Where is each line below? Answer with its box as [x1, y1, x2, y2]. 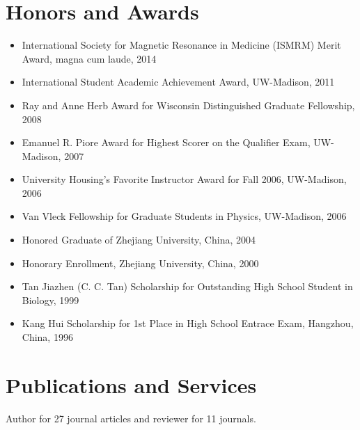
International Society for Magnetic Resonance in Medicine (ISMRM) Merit [22, 38, 341, 52]
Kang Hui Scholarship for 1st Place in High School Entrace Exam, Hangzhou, [22, 316, 354, 331]
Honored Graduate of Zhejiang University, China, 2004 [22, 232, 256, 247]
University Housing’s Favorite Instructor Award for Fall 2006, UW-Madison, [22, 172, 347, 186]
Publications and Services [6, 370, 257, 399]
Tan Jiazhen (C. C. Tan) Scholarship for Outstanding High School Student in [22, 279, 353, 294]
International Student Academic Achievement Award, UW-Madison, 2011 [22, 74, 335, 89]
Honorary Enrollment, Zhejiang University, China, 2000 [22, 255, 259, 270]
